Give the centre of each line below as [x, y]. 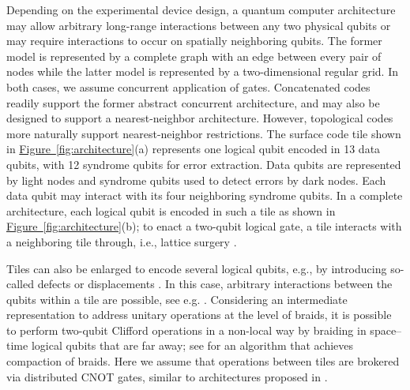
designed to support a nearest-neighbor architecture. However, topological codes [200, 118]
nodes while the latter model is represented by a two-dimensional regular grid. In [202, 71]
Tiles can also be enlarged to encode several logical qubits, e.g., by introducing [197, 268]
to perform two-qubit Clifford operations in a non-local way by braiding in [186, 330]
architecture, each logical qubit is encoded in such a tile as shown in [171, 210]
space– [386, 330]
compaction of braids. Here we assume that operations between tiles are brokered [203, 361]
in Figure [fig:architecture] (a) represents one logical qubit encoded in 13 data [194, 149]
